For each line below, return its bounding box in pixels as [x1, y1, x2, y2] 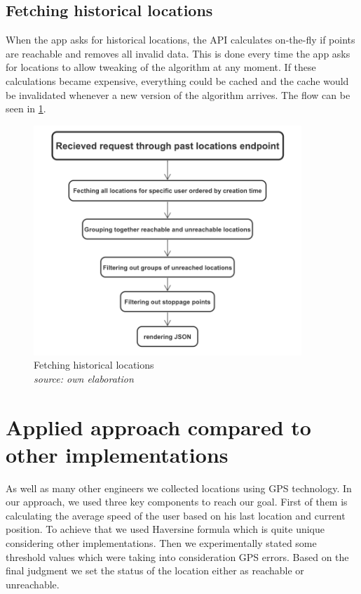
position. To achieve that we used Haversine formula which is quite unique [6, 522, 325, 536]
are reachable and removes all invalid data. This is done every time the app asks [6, 46, 350, 60]
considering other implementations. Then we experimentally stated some [6, 536, 317, 550]
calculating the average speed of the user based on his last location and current [6, 508, 346, 522]
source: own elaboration [34, 371, 134, 385]
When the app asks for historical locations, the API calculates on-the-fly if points [6, 32, 355, 47]
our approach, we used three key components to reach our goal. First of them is [6, 494, 348, 509]
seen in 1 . [6, 101, 46, 116]
